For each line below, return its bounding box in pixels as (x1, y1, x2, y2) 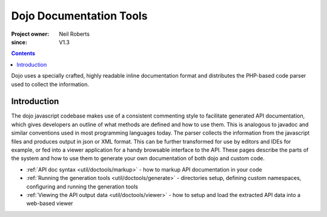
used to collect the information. (11, 81, 90, 88)
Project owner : (11, 30, 50, 38)
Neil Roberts (59, 30, 90, 38)
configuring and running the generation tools (26, 182, 139, 190)
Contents (11, 50, 36, 57)
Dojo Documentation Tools (11, 9, 148, 22)
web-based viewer (26, 200, 73, 207)
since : (11, 38, 27, 45)
